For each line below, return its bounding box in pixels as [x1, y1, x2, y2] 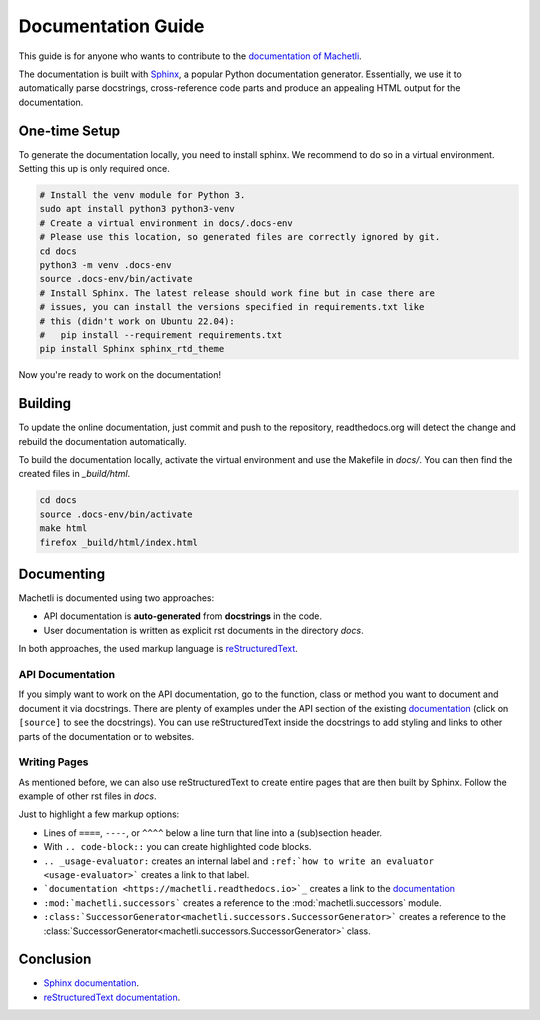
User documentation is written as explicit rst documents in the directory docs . [43, 624, 364, 636]
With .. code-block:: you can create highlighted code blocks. [43, 841, 312, 853]
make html [39, 523, 88, 534]
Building [18, 395, 72, 412]
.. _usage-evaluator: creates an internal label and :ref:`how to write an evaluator [43, 855, 435, 867]
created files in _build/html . [18, 468, 131, 480]
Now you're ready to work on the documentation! [18, 369, 222, 381]
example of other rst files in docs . [18, 790, 157, 802]
